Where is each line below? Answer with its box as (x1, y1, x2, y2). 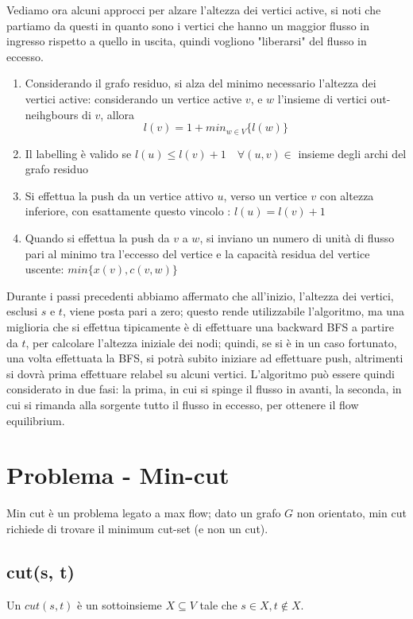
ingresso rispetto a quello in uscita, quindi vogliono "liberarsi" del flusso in (6, 33, 367, 49)
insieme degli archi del (298, 145, 407, 161)
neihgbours (25, 106, 79, 122)
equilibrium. (6, 412, 65, 428)
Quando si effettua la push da (25, 229, 170, 246)
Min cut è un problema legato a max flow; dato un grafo (6, 505, 281, 521)
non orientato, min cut (296, 505, 407, 521)
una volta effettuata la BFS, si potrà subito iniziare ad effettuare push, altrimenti (6, 350, 403, 366)
